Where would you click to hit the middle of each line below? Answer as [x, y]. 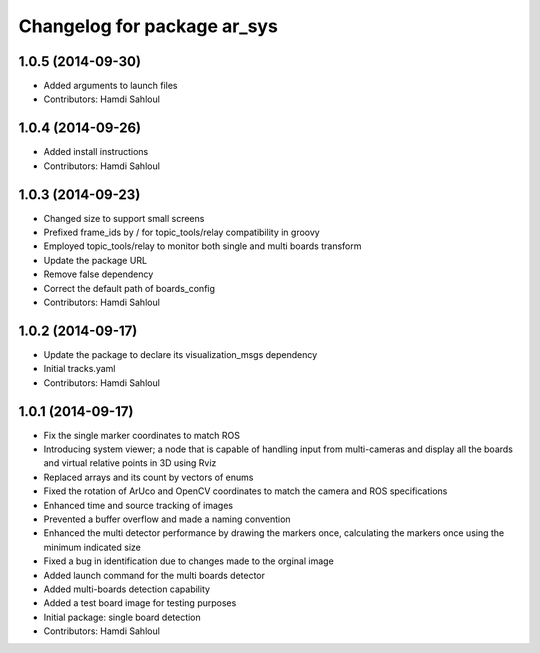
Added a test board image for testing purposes [140, 603]
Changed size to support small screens [124, 218]
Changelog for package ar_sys [148, 26]
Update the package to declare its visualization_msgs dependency [180, 354]
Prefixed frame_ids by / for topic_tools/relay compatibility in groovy [181, 232]
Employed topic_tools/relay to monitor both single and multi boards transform [202, 246]
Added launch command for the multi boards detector [154, 575]
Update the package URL [95, 260]
